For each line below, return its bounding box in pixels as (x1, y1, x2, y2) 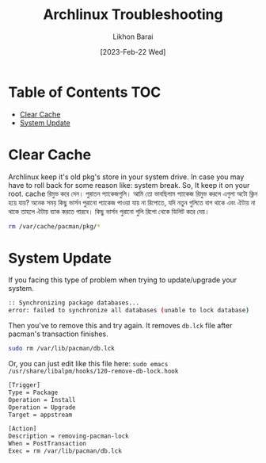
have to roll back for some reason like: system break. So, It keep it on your (8, 180, 250, 189)
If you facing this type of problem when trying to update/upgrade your (8, 275, 237, 285)
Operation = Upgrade (8, 403, 77, 411)
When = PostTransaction (8, 440, 87, 448)
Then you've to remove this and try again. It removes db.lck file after (8, 321, 233, 331)
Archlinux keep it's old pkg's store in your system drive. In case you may (8, 172, 245, 182)
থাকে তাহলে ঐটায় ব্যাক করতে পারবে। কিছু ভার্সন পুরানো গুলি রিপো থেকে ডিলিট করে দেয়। (8, 206, 210, 216)
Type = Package (8, 388, 59, 396)
